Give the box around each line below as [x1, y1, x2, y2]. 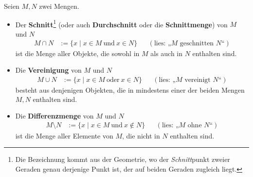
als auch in [150, 48, 183, 59]
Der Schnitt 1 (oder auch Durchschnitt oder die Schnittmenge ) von [15, 18, 228, 29]
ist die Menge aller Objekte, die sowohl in [15, 48, 140, 59]
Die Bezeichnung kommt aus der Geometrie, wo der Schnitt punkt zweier [15, 154, 230, 164]
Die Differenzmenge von [15, 110, 94, 120]
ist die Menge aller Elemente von [15, 130, 113, 140]
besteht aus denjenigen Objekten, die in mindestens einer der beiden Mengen [15, 84, 245, 95]
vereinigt [184, 76, 211, 83]
